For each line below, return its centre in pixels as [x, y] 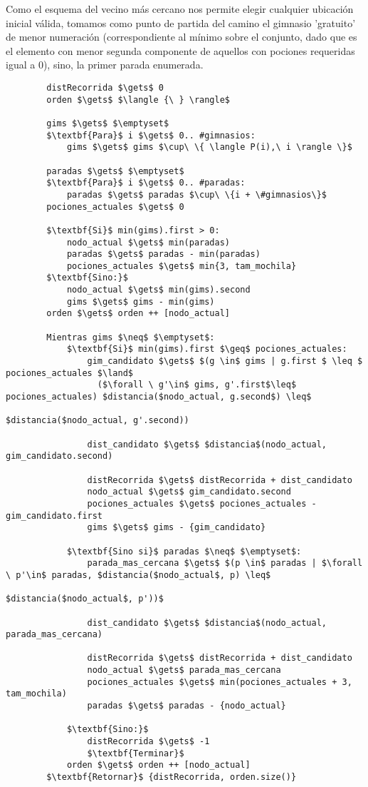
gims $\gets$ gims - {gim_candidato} [177, 528]
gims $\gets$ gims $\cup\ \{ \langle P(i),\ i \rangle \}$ [209, 147]
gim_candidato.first [54, 516]
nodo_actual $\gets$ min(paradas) [148, 242]
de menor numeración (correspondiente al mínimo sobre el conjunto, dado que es [182, 37]
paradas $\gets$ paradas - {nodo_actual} [186, 706]
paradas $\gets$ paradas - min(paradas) [163, 254]
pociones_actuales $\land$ [69, 373]
